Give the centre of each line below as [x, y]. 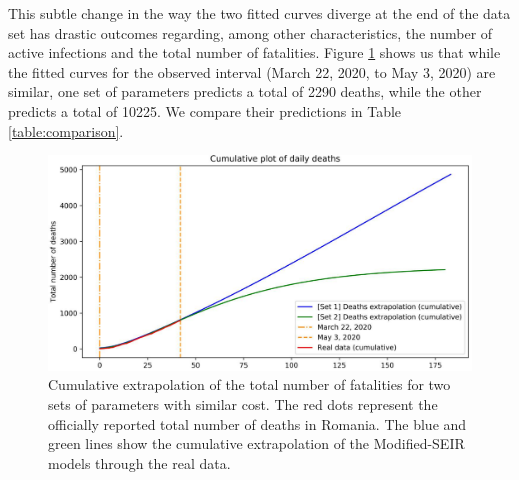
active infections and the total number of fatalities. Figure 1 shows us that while [254, 52]
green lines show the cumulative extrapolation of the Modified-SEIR [256, 443]
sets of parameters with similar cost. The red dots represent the [243, 404]
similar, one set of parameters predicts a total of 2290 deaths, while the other [245, 91]
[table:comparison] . [66, 130]
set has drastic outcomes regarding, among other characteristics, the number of [250, 32]
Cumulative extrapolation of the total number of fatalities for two [249, 384]
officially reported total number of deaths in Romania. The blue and [257, 423]
